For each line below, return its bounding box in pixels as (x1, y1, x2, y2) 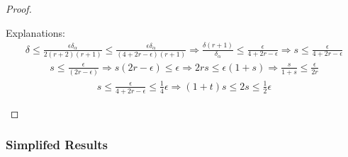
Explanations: (6, 25, 65, 40)
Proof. (6, 1, 32, 16)
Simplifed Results (6, 136, 108, 153)
